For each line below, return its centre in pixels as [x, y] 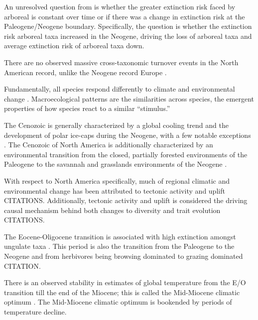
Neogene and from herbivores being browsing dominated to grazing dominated [124, 256]
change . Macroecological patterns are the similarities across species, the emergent [129, 98]
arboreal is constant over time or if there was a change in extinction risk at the [125, 16]
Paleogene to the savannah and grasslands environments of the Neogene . [116, 164]
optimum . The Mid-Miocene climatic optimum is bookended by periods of [118, 302]
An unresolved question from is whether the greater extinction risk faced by [120, 6]
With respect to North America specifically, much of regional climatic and [117, 180]
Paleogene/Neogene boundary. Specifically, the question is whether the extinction [128, 26]
